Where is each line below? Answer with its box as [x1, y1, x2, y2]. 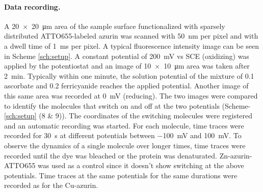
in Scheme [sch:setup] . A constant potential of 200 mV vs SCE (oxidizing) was [4, 50, 249, 61]
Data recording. [4, 1, 61, 12]
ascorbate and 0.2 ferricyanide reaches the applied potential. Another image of [4, 80, 249, 91]
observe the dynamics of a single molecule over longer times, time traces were [4, 140, 246, 150]
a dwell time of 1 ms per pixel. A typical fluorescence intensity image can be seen [4, 40, 259, 51]
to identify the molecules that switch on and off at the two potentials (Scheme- [4, 100, 251, 111]
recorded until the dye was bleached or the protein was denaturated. [4, 150, 218, 161]
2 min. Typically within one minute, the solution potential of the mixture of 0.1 [4, 70, 254, 81]
